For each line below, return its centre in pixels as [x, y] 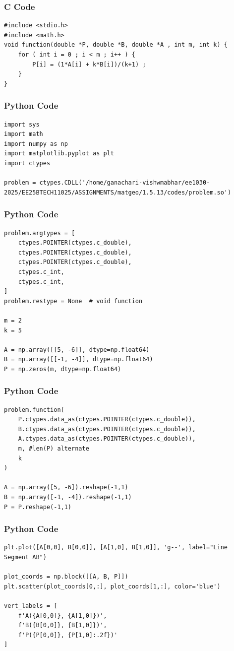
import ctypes [27, 163]
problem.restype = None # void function [73, 301]
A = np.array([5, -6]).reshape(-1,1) [66, 488]
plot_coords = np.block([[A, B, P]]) [66, 577]
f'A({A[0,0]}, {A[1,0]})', [62, 616]
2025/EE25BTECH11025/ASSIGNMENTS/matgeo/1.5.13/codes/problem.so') [118, 192]
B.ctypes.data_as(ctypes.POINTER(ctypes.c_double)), [107, 429]
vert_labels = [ [31, 606]
